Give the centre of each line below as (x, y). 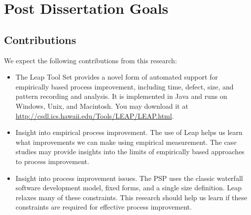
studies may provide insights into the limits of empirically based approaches (130, 151)
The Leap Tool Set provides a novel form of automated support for (117, 77)
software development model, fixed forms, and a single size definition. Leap (129, 188)
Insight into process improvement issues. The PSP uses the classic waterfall (129, 178)
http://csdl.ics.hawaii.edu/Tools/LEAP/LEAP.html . (95, 115)
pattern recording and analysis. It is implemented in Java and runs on (121, 96)
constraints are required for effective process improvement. (104, 207)
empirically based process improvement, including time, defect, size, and (125, 86)
